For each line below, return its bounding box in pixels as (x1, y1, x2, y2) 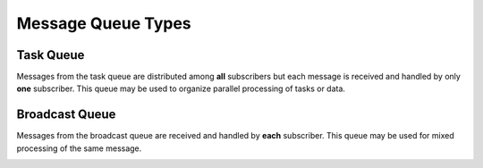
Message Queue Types (16, 13, 191, 33)
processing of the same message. (16, 143, 142, 154)
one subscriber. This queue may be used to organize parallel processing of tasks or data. (16, 83, 346, 94)
